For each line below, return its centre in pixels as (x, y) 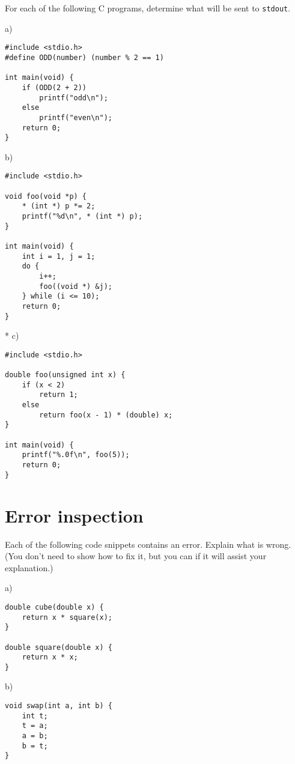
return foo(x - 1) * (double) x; (106, 415)
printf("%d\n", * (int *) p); (82, 217)
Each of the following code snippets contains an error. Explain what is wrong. (148, 544)
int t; (35, 716)
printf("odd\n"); (74, 98)
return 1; (59, 395)
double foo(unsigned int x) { (65, 375)
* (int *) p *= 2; (59, 206)
